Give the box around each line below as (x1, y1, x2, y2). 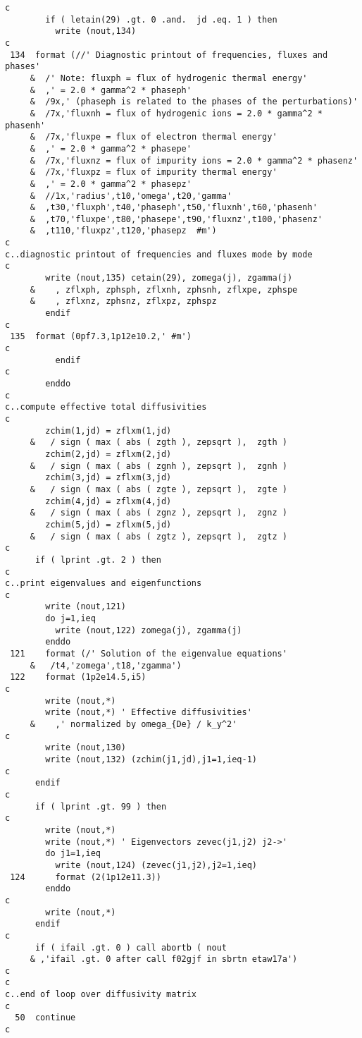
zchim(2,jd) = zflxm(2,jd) (45, 448, 172, 459)
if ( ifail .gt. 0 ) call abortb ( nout (35, 942, 227, 953)
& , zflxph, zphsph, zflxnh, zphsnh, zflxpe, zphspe (30, 284, 298, 295)
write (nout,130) (45, 743, 126, 753)
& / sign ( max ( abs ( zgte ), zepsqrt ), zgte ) (30, 484, 287, 494)
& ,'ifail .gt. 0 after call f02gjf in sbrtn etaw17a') (30, 954, 298, 965)
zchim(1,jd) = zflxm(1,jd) (45, 425, 172, 436)
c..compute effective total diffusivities (5, 402, 207, 413)
